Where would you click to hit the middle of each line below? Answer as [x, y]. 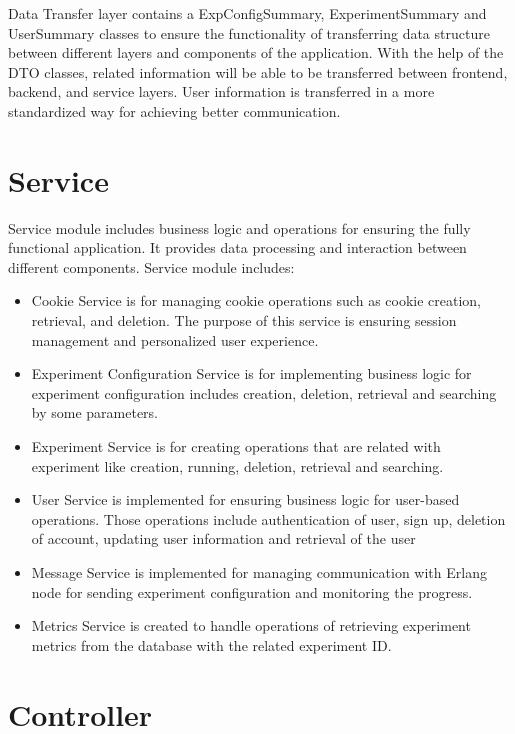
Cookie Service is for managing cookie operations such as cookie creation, [256, 300]
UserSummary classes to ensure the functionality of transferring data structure [249, 32]
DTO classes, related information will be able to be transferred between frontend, [258, 71]
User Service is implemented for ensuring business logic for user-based [245, 499]
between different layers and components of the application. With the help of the [256, 52]
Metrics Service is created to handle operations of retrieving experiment [251, 625]
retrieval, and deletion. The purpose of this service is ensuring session [244, 320]
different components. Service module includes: [151, 266]
